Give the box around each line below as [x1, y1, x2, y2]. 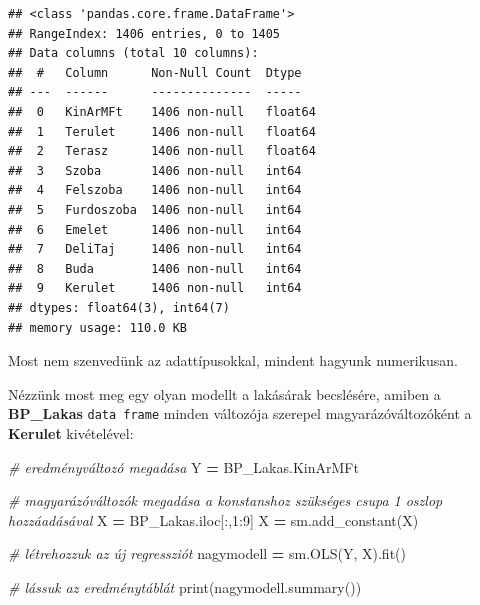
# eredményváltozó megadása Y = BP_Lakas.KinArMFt [8, 456, 359, 477]
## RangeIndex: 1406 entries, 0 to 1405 [8, 26, 281, 41]
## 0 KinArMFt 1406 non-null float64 [8, 104, 316, 119]
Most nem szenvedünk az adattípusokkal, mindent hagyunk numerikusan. [8, 350, 458, 371]
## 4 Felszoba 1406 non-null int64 [8, 183, 302, 198]
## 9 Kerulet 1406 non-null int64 [8, 281, 302, 296]
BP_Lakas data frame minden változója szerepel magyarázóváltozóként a [8, 403, 472, 424]
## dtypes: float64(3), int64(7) [8, 300, 230, 315]
